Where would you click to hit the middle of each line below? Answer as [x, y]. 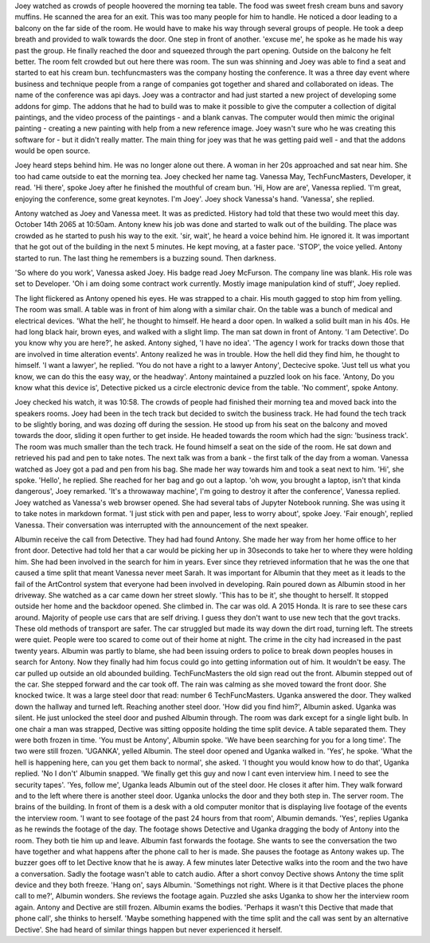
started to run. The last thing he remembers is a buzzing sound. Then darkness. [145, 258]
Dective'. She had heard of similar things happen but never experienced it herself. [149, 929]
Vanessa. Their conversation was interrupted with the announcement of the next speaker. [162, 525]
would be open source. [53, 151]
